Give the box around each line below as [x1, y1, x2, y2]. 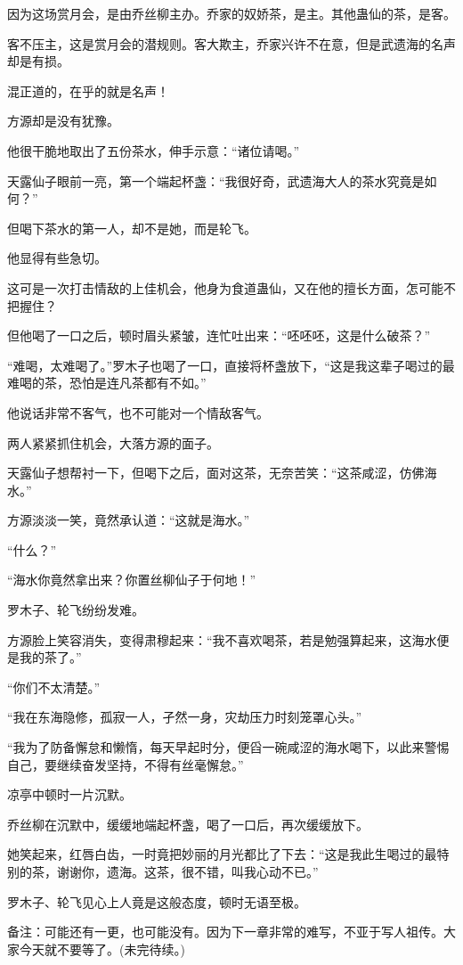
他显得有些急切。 [7, 249, 107, 267]
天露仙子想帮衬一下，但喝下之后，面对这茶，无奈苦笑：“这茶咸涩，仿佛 [7, 463, 425, 482]
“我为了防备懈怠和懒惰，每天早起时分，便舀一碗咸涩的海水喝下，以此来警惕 [7, 738, 450, 756]
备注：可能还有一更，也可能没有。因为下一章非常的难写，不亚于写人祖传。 [7, 922, 443, 941]
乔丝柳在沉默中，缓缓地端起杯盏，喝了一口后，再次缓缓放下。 [7, 814, 369, 833]
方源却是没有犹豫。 [7, 111, 119, 130]
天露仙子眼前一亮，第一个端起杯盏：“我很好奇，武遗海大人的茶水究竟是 [7, 171, 425, 190]
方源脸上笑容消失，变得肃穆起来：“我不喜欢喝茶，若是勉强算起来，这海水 [7, 630, 437, 649]
